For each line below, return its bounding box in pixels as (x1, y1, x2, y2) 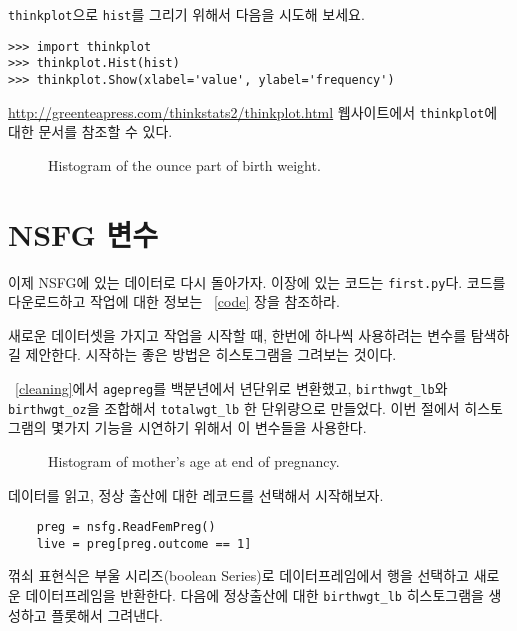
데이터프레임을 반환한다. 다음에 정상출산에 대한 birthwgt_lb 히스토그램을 (25, 585, 484, 606)
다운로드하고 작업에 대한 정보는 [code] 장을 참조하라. (8, 291, 340, 312)
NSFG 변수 (8, 213, 159, 254)
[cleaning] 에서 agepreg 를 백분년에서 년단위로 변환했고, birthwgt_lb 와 (15, 378, 448, 399)
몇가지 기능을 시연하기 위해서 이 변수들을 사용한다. (51, 417, 367, 438)
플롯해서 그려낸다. (51, 604, 163, 625)
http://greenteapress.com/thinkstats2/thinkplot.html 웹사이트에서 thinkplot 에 (8, 101, 498, 122)
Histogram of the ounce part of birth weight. (48, 154, 321, 175)
